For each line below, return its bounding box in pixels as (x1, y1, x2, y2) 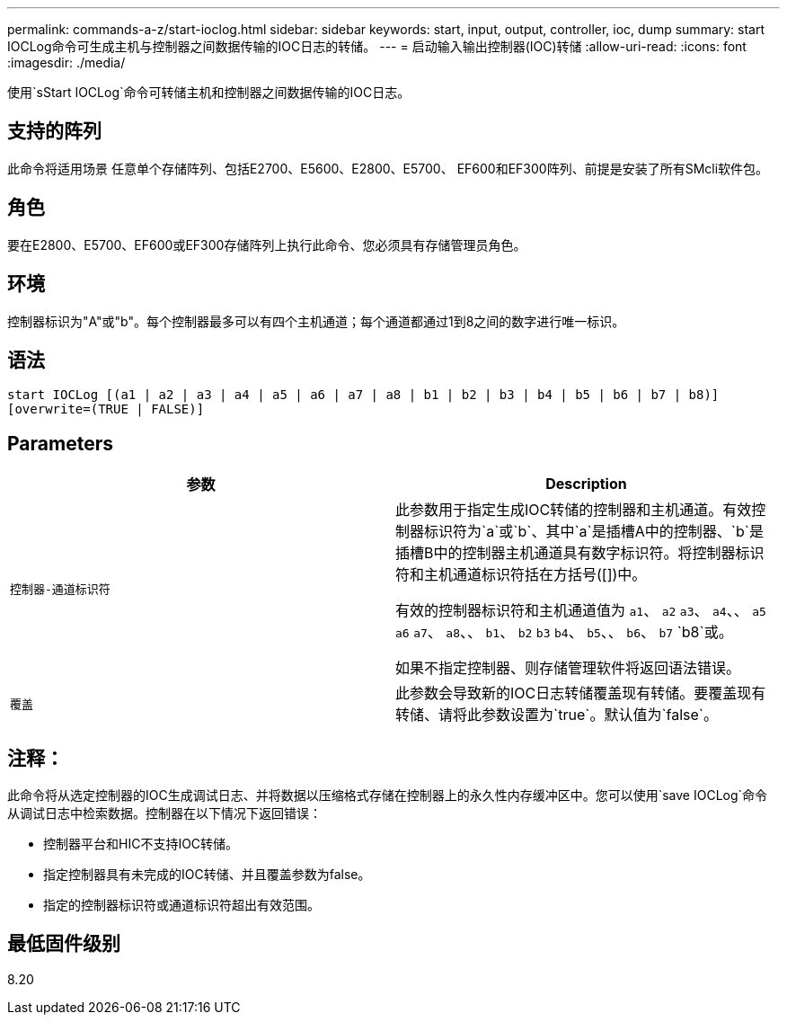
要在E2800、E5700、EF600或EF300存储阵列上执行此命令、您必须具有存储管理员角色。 (7, 236, 526, 253)
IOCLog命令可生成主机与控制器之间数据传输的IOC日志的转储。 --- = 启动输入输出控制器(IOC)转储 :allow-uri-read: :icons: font (7, 39, 747, 54)
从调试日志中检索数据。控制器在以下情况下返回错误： (7, 805, 322, 822)
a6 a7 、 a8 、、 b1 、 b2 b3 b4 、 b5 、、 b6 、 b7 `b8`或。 (395, 623, 733, 642)
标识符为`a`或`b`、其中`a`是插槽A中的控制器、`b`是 (424, 522, 764, 541)
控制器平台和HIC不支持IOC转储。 (43, 836, 239, 852)
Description (545, 475, 627, 493)
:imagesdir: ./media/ (7, 55, 126, 70)
